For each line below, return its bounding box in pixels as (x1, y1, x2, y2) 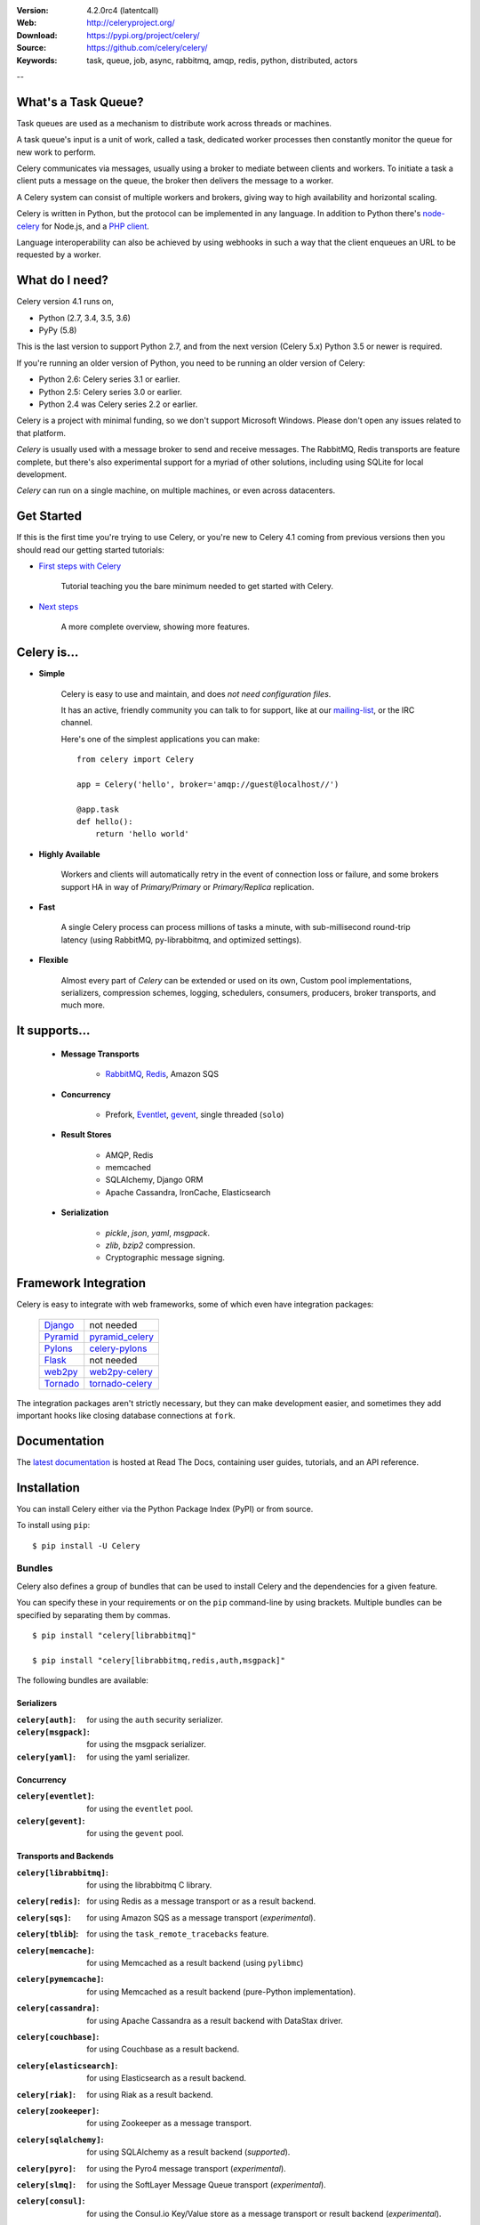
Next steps (38, 601, 79, 611)
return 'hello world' (94, 829, 190, 839)
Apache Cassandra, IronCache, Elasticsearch (105, 1186, 271, 1197)
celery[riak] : (16, 2089, 76, 2100)
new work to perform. (16, 147, 97, 158)
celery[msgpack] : (16, 1727, 91, 1737)
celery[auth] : (16, 1714, 76, 1725)
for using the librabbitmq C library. (86, 1880, 212, 1890)
